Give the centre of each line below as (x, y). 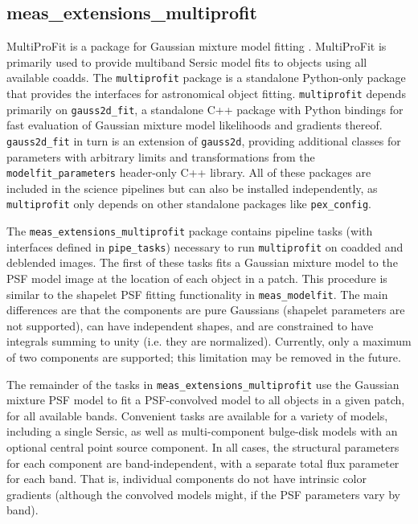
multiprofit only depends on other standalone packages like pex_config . (189, 204)
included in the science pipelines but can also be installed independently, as (192, 188)
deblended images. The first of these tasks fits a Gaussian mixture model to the (202, 262)
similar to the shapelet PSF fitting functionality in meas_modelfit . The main (197, 294)
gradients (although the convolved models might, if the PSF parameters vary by (204, 494)
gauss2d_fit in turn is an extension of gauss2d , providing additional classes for (204, 140)
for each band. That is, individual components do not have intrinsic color (186, 479)
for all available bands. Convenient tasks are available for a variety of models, (197, 415)
